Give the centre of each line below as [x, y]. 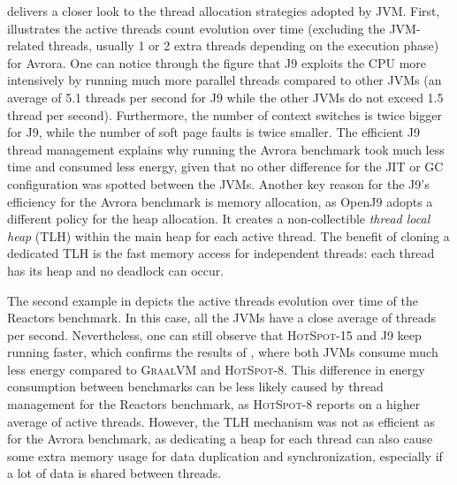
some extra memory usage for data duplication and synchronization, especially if [225, 455]
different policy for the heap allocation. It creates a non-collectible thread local [219, 219]
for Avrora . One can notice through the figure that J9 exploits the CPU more [217, 62]
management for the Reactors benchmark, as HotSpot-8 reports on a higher [214, 404]
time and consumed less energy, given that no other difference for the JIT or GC [225, 167]
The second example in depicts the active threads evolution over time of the [213, 300]
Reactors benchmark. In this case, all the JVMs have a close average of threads [222, 318]
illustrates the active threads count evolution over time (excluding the [196, 28]
